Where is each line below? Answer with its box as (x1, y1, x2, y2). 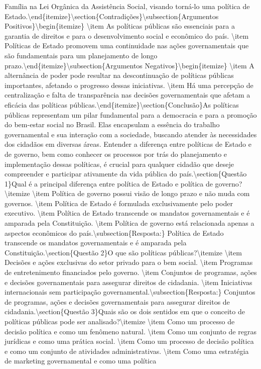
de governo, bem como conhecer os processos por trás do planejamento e (5, 148, 227, 159)
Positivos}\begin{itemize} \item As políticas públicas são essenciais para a (5, 21, 235, 31)
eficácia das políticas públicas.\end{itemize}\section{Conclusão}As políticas (5, 99, 239, 110)
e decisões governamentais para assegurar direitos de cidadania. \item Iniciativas (5, 276, 252, 287)
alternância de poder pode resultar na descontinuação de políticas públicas (5, 70, 234, 80)
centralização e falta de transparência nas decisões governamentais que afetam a (5, 89, 250, 100)
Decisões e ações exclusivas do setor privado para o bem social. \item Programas (5, 257, 253, 267)
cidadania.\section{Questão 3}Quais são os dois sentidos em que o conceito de (5, 306, 245, 317)
